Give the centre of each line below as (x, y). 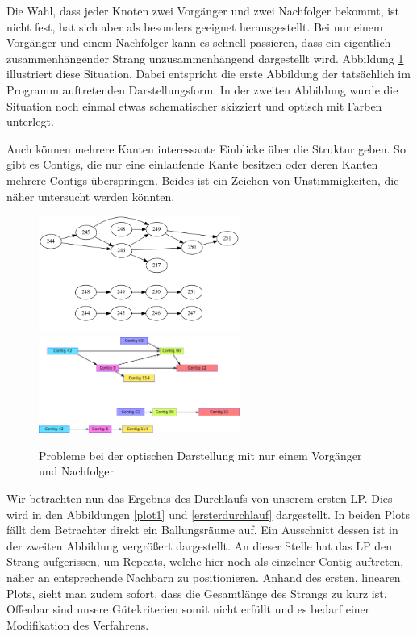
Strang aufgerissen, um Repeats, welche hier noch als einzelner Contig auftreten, (205, 561)
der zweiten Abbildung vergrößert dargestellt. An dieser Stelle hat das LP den (200, 545)
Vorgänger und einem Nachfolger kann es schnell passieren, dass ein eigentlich (199, 42)
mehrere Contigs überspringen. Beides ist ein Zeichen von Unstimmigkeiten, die (203, 180)
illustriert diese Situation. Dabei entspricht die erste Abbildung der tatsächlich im (208, 74)
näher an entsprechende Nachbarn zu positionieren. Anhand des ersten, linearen (204, 577)
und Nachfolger (77, 471)
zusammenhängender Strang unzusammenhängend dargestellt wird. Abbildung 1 (205, 58)
